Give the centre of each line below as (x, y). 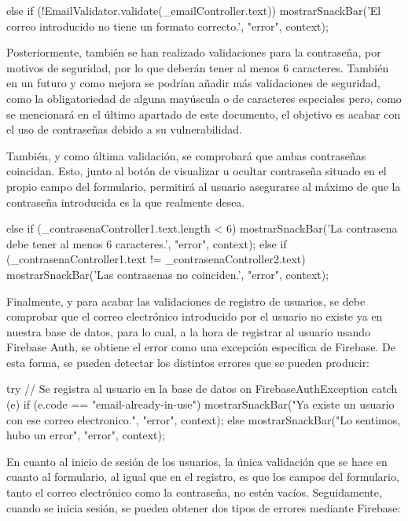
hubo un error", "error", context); (86, 435)
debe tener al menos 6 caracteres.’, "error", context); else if (147, 243)
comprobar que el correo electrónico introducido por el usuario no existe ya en (195, 316)
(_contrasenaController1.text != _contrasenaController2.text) (156, 259)
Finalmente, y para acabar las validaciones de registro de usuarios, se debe (186, 301)
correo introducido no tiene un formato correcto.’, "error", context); (167, 26)
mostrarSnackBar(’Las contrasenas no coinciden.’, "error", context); (168, 274)
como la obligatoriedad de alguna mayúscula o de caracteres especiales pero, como (204, 98)
